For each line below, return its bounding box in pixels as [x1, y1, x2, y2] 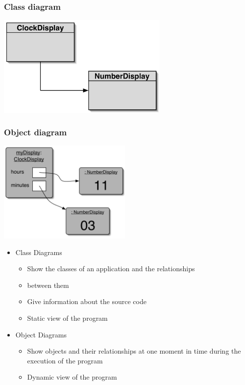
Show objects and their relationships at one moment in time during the [27, 346, 241, 356]
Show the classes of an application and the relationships [27, 263, 195, 274]
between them [27, 280, 69, 290]
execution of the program [27, 355, 103, 365]
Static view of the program [27, 312, 108, 323]
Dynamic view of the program [27, 372, 117, 382]
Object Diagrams [15, 329, 67, 339]
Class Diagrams [15, 247, 62, 257]
